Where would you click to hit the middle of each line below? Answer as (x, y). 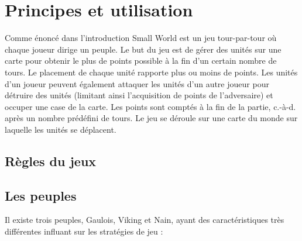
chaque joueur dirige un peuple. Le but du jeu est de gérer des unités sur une (143, 49)
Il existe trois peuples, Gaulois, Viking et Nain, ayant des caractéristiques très (145, 220)
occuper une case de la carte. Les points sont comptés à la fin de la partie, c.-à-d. (150, 106)
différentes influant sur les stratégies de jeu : (84, 231)
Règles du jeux (51, 161)
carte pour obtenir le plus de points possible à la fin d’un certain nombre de (141, 61)
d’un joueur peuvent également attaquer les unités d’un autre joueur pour (137, 83)
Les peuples (41, 195)
